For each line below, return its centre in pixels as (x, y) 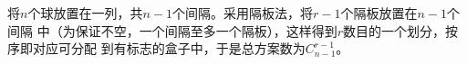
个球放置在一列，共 (85, 13)
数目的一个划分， (394, 30)
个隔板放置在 (379, 13)
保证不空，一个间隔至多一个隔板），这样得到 (206, 30)
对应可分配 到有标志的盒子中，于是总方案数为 (169, 48)
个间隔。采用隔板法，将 (242, 13)
